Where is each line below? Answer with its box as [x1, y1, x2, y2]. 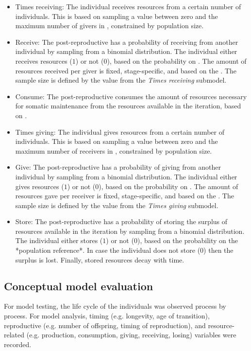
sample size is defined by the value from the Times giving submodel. [15, 200, 218, 210]
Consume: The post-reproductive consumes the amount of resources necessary [15, 91, 247, 101]
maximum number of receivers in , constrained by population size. [15, 145, 212, 156]
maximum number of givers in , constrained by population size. [15, 20, 204, 31]
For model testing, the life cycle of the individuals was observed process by [4, 301, 226, 311]
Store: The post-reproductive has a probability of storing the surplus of [15, 216, 228, 227]
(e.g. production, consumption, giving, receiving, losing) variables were [26, 330, 236, 340]
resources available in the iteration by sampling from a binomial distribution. [15, 226, 245, 236]
